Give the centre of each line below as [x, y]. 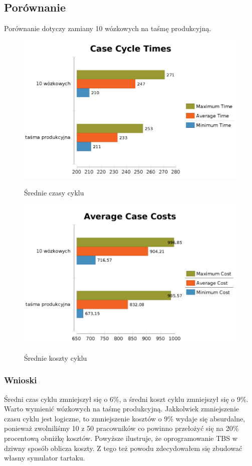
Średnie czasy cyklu [54, 193]
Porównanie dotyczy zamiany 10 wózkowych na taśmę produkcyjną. [108, 28]
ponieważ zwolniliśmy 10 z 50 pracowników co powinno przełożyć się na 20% [121, 428]
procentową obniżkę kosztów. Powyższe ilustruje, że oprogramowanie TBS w [121, 438]
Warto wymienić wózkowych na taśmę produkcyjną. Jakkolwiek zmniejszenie [122, 409]
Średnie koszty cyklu [56, 358]
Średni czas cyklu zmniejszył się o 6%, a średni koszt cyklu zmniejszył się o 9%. [126, 399]
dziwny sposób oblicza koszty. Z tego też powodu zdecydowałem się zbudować [123, 448]
